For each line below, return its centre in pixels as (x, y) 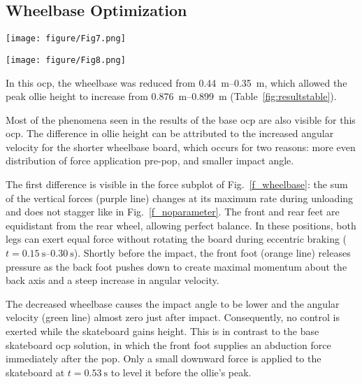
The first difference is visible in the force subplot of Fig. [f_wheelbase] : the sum (177, 184)
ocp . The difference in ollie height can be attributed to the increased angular (170, 133)
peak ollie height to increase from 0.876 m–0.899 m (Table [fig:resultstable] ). (171, 96)
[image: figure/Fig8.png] (66, 60)
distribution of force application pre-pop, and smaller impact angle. (150, 161)
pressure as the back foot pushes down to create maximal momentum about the (176, 266)
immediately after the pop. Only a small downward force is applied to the (164, 358)
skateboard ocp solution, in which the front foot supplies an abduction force (168, 344)
